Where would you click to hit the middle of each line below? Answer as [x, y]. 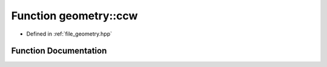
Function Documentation [59, 51]
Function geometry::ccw [74, 16]
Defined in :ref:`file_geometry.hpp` [69, 34]
